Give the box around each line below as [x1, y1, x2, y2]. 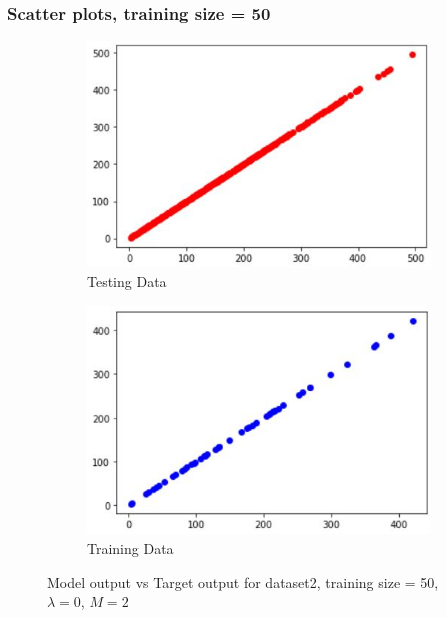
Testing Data [87, 270, 167, 291]
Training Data [87, 537, 174, 558]
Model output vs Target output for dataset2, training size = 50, [47, 571, 439, 592]
